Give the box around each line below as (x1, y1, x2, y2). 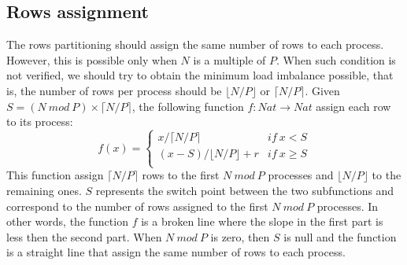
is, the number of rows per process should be (6, 82, 222, 98)
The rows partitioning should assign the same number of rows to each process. (6, 36, 384, 53)
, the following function (131, 98, 244, 114)
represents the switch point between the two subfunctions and (95, 182, 394, 198)
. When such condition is (276, 51, 396, 68)
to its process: (6, 113, 73, 130)
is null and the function (283, 228, 397, 245)
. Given (305, 82, 340, 98)
